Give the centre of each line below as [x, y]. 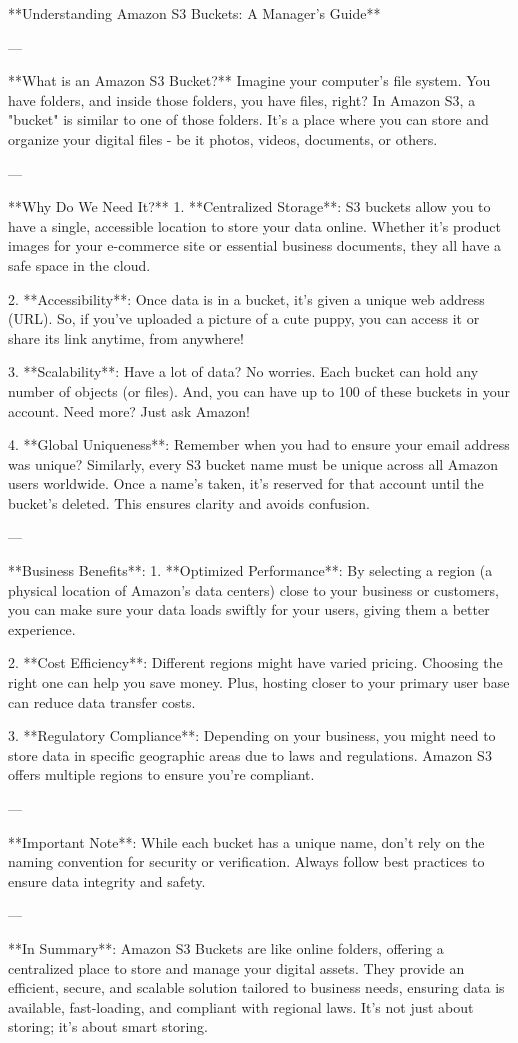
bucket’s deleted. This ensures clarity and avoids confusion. [189, 502]
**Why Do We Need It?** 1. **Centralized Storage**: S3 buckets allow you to [249, 206]
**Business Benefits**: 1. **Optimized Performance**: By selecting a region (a [250, 570]
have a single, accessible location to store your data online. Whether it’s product [254, 225]
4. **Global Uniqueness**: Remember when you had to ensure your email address [259, 444]
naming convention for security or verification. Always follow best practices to [246, 861]
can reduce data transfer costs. [102, 701]
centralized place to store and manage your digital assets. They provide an [236, 967]
